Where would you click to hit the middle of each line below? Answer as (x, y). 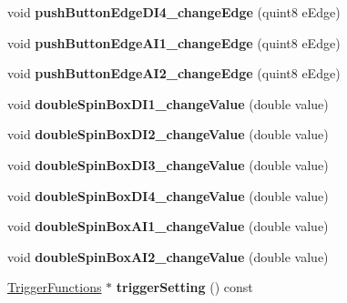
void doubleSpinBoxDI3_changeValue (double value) (168, 164)
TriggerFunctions (55, 287)
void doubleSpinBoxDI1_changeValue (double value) (168, 103)
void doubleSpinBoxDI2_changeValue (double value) (168, 134)
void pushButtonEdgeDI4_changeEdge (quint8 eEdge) (174, 12)
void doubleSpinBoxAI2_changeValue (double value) (168, 256)
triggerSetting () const (184, 287)
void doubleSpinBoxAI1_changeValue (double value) (168, 226)
